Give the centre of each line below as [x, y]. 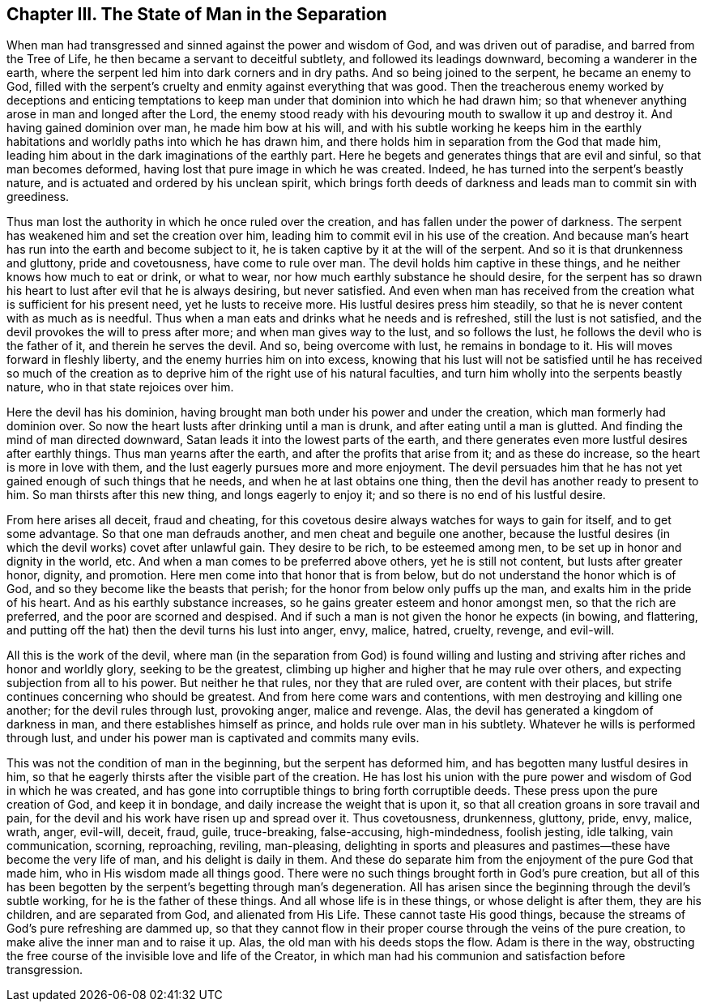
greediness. [38, 197]
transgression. [45, 970]
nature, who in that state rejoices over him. [120, 387]
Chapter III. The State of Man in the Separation [197, 14]
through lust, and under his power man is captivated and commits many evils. [213, 738]
